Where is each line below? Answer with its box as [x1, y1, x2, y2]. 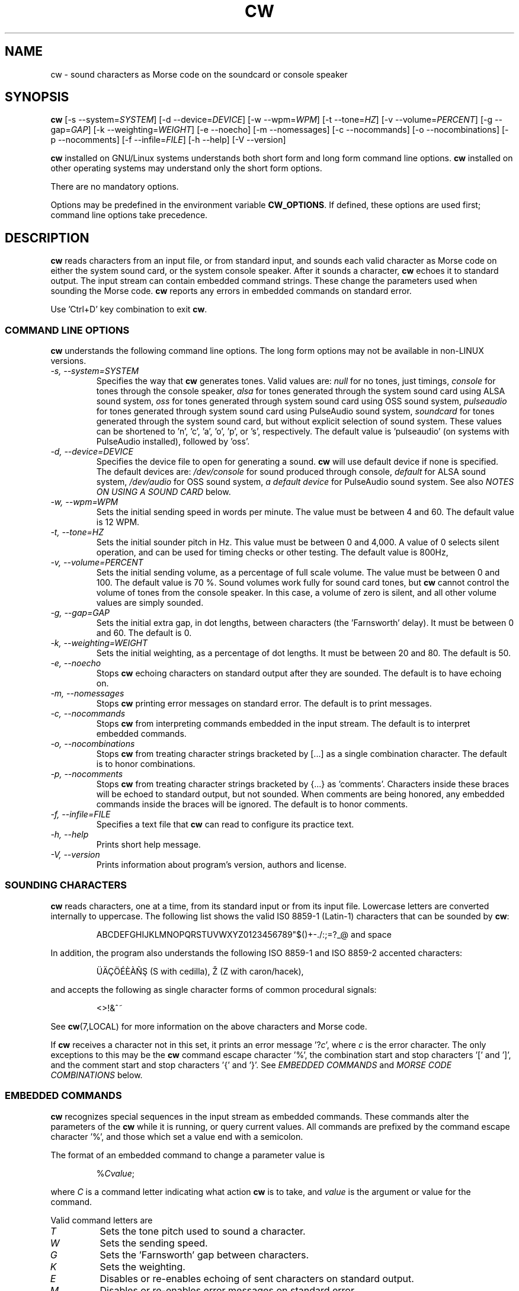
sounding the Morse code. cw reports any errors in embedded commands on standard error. [50, 286, 412, 296]
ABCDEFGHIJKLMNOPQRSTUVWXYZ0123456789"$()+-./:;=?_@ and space [96, 929, 392, 940]
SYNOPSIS [5, 90, 69, 105]
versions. [50, 356, 86, 366]
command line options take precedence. [50, 210, 208, 221]
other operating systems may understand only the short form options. [50, 163, 322, 174]
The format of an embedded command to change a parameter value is [50, 1149, 325, 1160]
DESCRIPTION [5, 230, 89, 245]
